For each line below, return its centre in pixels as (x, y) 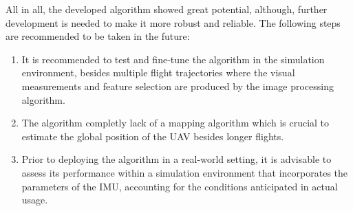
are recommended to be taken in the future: (98, 36)
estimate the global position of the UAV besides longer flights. (153, 136)
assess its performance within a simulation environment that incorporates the (185, 172)
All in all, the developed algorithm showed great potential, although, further (167, 9)
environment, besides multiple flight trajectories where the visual (158, 73)
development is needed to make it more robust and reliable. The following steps (173, 22)
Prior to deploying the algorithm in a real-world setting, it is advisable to (176, 159)
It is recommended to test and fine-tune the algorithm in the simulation (173, 59)
